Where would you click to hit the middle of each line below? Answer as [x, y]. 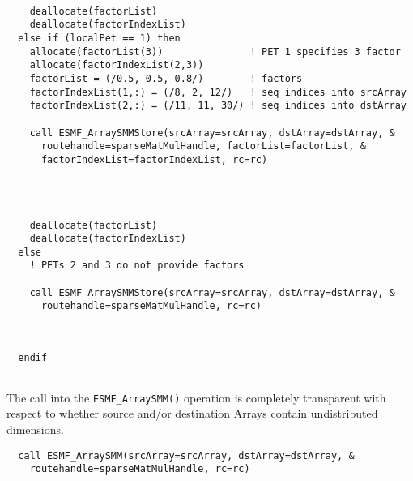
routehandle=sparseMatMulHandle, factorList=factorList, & [203, 146]
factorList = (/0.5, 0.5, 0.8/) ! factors [166, 78]
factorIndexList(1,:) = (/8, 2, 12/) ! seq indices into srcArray [218, 92]
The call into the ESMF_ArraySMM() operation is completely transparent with [196, 397]
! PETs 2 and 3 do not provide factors [137, 266]
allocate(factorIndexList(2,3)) [117, 65]
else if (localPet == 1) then [99, 38]
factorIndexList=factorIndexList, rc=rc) [154, 159]
